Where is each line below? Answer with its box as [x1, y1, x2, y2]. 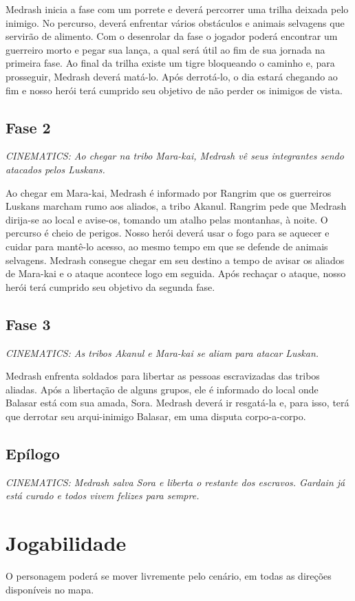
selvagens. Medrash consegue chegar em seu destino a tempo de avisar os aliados [6, 252, 345, 267]
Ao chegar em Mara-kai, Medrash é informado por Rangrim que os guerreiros [6, 185, 332, 199]
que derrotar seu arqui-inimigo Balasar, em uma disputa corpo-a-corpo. [6, 408, 306, 423]
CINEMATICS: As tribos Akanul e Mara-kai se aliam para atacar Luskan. [6, 345, 319, 360]
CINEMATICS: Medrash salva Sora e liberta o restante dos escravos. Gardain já [6, 474, 345, 489]
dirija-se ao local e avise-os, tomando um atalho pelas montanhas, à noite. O [6, 212, 328, 226]
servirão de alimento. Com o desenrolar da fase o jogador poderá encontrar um [6, 29, 338, 43]
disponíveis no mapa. [6, 582, 94, 596]
